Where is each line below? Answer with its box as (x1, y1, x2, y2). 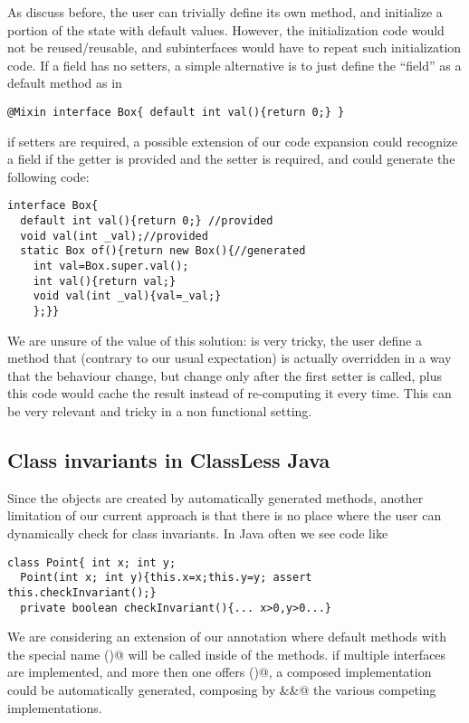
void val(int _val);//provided (20, 229, 208, 243)
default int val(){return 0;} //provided (20, 214, 273, 228)
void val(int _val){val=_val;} (33, 290, 222, 303)
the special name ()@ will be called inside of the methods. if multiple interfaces (7, 644, 446, 663)
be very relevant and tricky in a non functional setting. (7, 402, 312, 421)
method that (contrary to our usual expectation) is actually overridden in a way (7, 348, 452, 367)
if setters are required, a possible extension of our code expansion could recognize (7, 131, 458, 150)
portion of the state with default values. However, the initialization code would (7, 20, 445, 39)
